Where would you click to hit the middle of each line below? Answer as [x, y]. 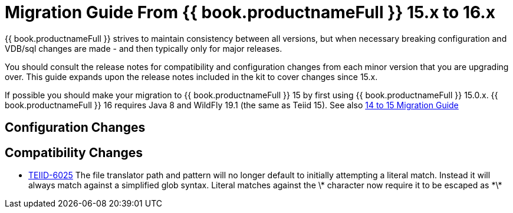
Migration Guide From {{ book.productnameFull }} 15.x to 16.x [250, 12]
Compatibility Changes [74, 152]
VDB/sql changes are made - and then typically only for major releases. [144, 48]
